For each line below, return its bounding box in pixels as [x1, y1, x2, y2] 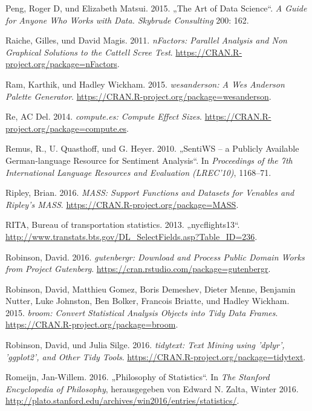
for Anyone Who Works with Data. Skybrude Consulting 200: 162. [5, 13, 249, 26]
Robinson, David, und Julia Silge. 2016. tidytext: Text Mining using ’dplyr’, [5, 338, 285, 351]
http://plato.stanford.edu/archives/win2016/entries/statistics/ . [5, 394, 239, 407]
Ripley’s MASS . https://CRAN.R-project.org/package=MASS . [5, 198, 239, 210]
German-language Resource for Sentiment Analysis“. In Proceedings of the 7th [5, 154, 293, 166]
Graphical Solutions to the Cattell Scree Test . [5, 45, 173, 58]
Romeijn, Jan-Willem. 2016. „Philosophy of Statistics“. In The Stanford [5, 371, 270, 383]
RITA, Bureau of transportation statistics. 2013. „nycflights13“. [5, 218, 240, 231]
